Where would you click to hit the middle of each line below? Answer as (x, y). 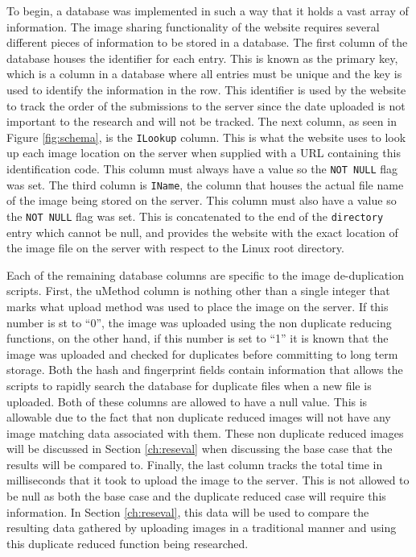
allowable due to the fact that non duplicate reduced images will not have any (199, 417)
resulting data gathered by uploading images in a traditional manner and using (202, 528)
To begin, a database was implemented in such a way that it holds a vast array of (208, 10)
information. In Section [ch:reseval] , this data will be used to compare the (188, 511)
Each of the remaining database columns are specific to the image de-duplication (205, 274)
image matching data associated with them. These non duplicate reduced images (205, 432)
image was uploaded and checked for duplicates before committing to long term (202, 353)
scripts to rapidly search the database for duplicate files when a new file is (189, 385)
